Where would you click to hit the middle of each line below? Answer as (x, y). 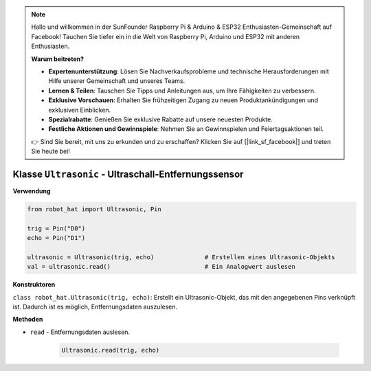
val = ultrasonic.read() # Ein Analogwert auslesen (161, 267)
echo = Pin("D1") (56, 238)
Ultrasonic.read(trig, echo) (111, 350)
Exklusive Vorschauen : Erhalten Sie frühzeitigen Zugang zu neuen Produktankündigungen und (183, 100)
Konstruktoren (34, 285)
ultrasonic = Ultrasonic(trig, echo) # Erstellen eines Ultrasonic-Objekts (181, 257)
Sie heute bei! (50, 152)
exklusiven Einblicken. (80, 110)
